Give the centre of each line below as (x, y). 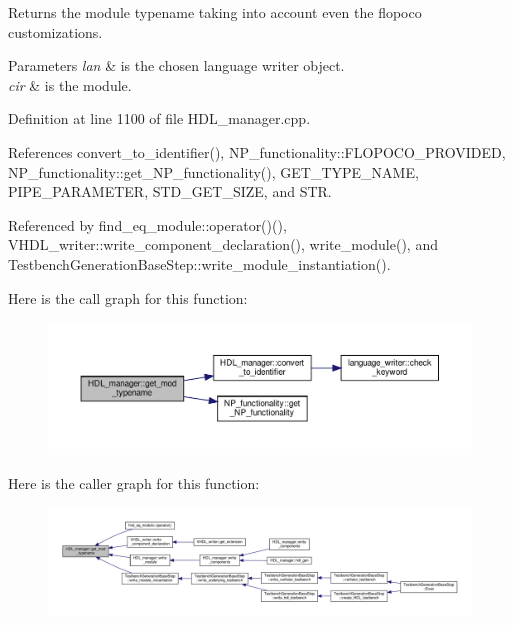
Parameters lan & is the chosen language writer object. (176, 65)
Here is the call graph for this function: (128, 297)
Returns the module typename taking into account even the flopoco (215, 12)
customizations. (55, 31)
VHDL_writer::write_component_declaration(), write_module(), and (223, 244)
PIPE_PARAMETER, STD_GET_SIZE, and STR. (170, 191)
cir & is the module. (70, 84)
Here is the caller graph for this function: (134, 482)
